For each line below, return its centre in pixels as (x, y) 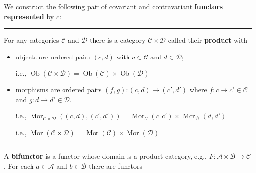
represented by (29, 16)
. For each (19, 165)
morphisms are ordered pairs (59, 89)
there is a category (118, 40)
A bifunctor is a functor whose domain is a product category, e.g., (105, 156)
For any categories (32, 40)
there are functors (115, 165)
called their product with (208, 40)
